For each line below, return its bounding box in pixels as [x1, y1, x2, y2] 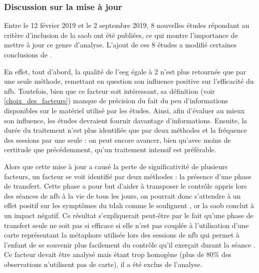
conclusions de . [4, 49, 52, 59]
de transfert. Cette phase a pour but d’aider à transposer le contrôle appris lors [4, 181, 247, 191]
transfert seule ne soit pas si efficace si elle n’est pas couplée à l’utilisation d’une [4, 220, 249, 230]
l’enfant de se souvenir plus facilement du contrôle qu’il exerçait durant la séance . [4, 239, 256, 250]
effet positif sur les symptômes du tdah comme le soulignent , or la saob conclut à [4, 200, 255, 211]
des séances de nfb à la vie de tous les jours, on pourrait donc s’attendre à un [4, 190, 241, 201]
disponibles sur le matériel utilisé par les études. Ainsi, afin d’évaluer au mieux [4, 105, 245, 115]
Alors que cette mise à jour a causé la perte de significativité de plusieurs [4, 161, 228, 171]
